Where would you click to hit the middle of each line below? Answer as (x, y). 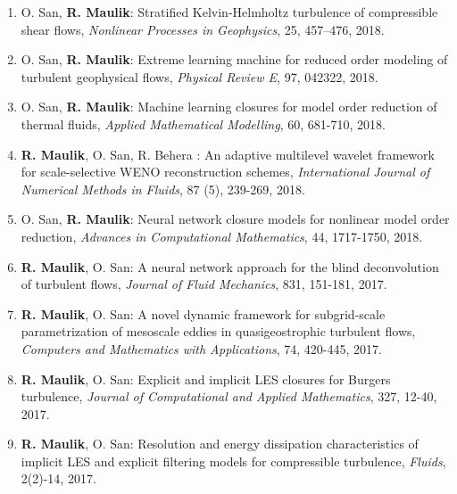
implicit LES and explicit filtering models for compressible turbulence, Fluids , (233, 461)
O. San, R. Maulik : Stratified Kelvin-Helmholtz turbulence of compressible (229, 12)
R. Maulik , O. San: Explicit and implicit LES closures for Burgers (206, 379)
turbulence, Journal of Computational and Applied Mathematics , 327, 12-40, (229, 396)
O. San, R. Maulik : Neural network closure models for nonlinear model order (235, 219)
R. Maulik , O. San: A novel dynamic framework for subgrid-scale (203, 313)
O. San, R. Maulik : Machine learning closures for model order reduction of (229, 107)
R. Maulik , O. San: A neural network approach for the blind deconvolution (230, 266)
